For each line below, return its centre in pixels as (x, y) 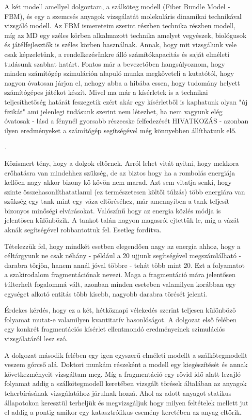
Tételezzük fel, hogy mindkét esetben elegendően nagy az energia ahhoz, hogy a (123, 246)
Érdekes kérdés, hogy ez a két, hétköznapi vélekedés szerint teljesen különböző (120, 310)
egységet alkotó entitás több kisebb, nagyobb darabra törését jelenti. (106, 293)
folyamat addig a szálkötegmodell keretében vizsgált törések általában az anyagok (126, 383)
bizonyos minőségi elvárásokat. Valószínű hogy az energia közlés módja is (113, 210)
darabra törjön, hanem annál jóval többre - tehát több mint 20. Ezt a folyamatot (125, 265)
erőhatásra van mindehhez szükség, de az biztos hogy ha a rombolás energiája (120, 172)
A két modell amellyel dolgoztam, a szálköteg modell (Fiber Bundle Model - (117, 6)
